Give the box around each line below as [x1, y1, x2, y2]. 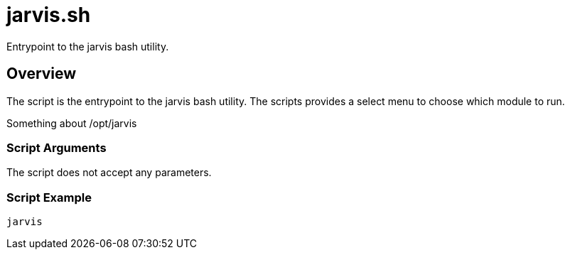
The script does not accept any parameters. [6, 166, 212, 179]
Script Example [6, 190, 92, 205]
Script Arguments [6, 140, 107, 155]
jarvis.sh [6, 3, 91, 27]
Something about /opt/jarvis [6, 116, 137, 129]
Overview [6, 65, 77, 83]
